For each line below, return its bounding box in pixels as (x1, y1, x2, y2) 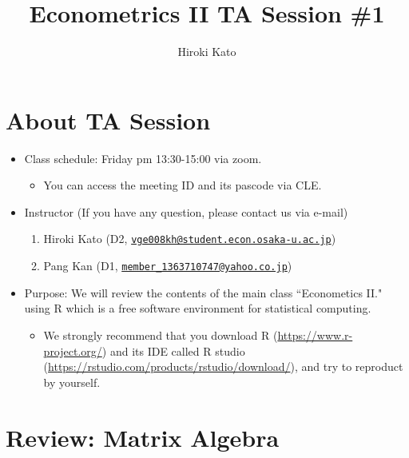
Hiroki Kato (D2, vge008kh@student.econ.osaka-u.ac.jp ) (43, 230, 336, 247)
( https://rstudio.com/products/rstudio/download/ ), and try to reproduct (43, 358, 403, 375)
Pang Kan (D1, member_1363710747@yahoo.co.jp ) (43, 257, 292, 274)
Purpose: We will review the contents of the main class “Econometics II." (24, 284, 383, 301)
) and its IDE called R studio (101, 342, 245, 359)
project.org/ (43, 342, 102, 359)
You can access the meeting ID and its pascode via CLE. (43, 177, 322, 193)
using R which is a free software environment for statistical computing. (24, 300, 371, 317)
